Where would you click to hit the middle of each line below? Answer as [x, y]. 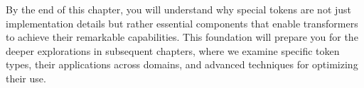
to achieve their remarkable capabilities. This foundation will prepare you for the [182, 37]
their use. [26, 78]
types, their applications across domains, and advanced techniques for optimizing [182, 64]
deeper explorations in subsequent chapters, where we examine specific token [173, 50]
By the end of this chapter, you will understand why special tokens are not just [179, 9]
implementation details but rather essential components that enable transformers [182, 23]
